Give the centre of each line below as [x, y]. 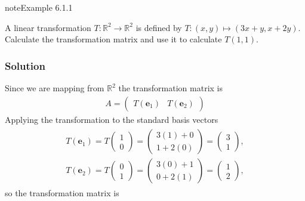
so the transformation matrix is [62, 193]
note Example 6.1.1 [39, 7]
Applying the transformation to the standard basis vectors [112, 119]
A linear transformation [48, 27]
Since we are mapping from [55, 88]
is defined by [159, 27]
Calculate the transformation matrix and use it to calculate [113, 39]
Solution [25, 65]
